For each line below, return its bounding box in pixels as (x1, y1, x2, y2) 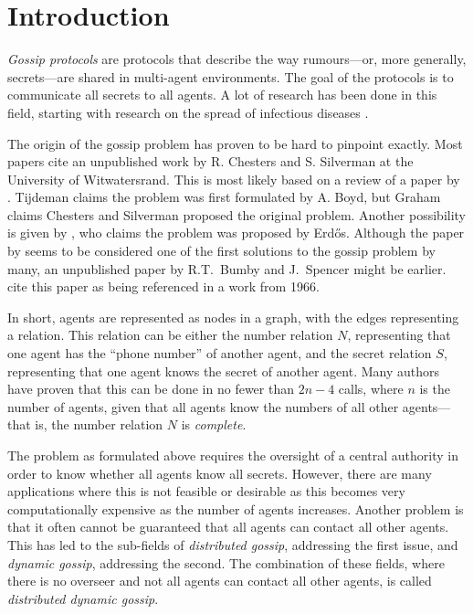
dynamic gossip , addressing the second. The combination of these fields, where (7, 553, 445, 572)
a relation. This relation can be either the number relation (7, 325, 333, 344)
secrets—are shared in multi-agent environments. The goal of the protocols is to (7, 67, 454, 86)
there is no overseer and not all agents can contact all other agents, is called (7, 571, 432, 590)
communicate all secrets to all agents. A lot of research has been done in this (7, 85, 437, 104)
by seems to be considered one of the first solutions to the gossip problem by (7, 241, 436, 260)
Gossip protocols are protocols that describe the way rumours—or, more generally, (7, 49, 467, 69)
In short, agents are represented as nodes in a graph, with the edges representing (7, 307, 459, 326)
